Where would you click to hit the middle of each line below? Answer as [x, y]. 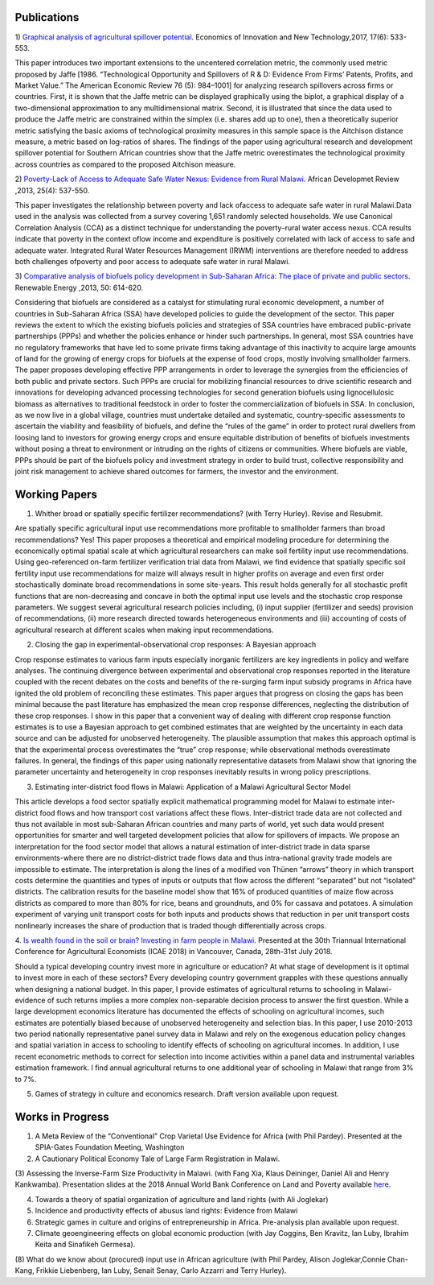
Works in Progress [62, 1116]
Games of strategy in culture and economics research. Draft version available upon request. [187, 1094]
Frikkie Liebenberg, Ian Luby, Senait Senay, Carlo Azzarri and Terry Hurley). [162, 1271]
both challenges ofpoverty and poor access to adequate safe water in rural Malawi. [153, 261]
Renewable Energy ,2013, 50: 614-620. [79, 287]
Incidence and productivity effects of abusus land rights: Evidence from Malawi [166, 1211]
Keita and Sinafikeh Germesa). [85, 1245]
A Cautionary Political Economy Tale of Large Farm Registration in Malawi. [158, 1159]
